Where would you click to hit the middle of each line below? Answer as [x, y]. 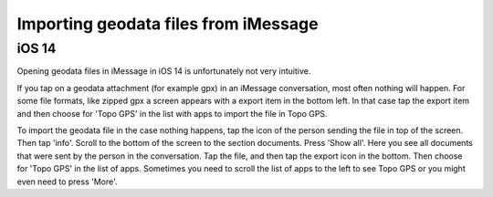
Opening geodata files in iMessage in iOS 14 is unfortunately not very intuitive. [164, 71]
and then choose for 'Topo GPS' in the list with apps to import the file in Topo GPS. [172, 113]
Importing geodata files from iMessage [168, 24]
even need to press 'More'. [67, 181]
